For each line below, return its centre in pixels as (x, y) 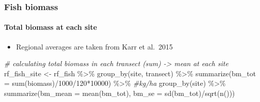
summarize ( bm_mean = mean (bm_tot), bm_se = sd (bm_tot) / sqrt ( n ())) (120, 93)
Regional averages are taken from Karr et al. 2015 (94, 46)
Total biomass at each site (51, 27)
